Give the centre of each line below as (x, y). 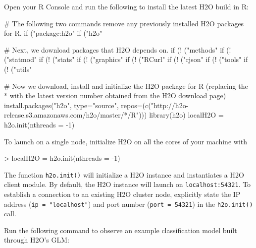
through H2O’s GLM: (37, 240)
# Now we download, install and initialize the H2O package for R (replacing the (126, 86)
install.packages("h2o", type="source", (61, 105)
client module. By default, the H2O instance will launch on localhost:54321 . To (128, 184)
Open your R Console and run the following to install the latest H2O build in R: (126, 6)
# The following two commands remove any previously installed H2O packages (124, 23)
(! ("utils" (18, 69)
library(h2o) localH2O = (186, 115)
